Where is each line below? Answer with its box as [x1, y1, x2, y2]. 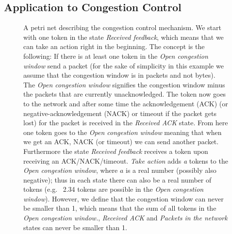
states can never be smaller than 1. [23, 222, 127, 232]
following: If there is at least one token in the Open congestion [23, 50, 208, 61]
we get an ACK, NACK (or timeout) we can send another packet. [23, 136, 219, 147]
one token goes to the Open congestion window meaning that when [23, 127, 222, 137]
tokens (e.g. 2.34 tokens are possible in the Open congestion [23, 184, 204, 194]
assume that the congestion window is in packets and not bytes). [23, 70, 215, 80]
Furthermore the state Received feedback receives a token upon [23, 146, 208, 156]
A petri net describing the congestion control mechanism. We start [23, 22, 222, 33]
